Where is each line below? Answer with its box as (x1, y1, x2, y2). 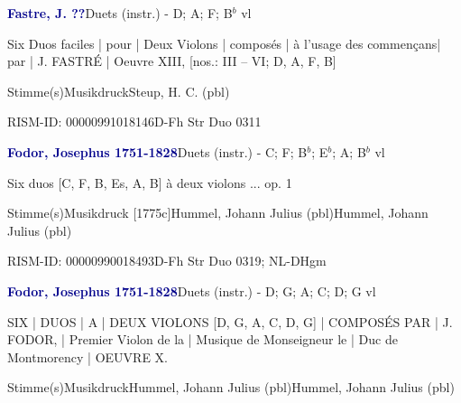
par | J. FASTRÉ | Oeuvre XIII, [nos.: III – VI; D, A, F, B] (7, 52, 337, 70)
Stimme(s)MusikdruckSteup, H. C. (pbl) (7, 81, 230, 100)
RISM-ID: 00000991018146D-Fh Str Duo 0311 (7, 112, 262, 131)
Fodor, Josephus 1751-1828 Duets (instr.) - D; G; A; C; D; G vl (7, 281, 376, 300)
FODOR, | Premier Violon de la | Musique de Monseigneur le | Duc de (7, 330, 398, 349)
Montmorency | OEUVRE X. (7, 347, 168, 366)
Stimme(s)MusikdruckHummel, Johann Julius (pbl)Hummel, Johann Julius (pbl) (7, 378, 455, 397)
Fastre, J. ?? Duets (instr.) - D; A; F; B (7, 4, 233, 22)
